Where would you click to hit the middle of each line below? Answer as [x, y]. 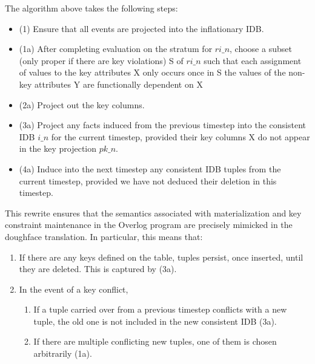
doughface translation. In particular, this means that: [104, 236]
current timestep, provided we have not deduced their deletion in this [148, 180]
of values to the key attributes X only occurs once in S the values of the [152, 72]
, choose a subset [261, 49]
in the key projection [58, 148]
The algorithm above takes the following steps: [91, 8]
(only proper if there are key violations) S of [101, 60]
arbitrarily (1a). [63, 353]
